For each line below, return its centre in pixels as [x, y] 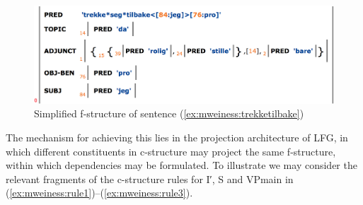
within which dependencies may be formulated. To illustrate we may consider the [181, 165]
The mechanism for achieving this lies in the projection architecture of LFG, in [177, 137]
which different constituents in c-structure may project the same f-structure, [171, 151]
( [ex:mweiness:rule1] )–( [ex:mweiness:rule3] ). [99, 193]
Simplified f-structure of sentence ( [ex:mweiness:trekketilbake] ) [169, 113]
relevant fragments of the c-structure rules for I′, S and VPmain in [150, 178]
